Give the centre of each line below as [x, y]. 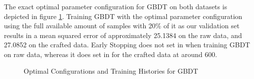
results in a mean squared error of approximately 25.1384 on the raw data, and [123, 35]
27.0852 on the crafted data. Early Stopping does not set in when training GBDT [127, 45]
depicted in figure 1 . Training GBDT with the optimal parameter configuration [123, 16]
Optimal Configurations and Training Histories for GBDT [111, 70]
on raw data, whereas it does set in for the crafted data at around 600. [111, 54]
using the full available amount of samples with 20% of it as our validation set [122, 26]
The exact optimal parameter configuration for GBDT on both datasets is [116, 6]
